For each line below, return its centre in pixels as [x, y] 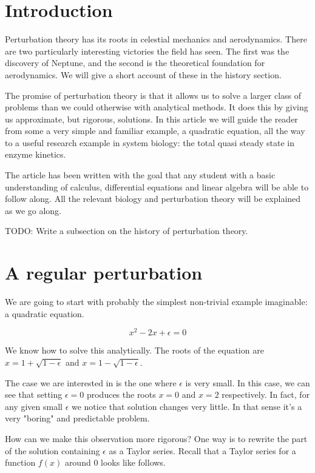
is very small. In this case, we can [248, 382]
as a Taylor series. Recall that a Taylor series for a [202, 450]
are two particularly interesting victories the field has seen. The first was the [147, 51]
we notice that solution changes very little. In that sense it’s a [187, 406]
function [20, 462]
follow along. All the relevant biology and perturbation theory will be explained [153, 199]
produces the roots [121, 394]
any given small [34, 406]
